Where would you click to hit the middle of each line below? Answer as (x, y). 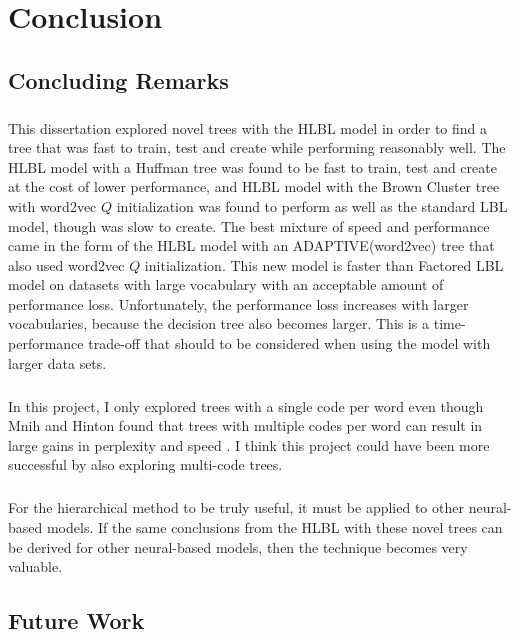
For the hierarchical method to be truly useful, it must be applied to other (236, 507)
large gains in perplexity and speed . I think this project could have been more (249, 444)
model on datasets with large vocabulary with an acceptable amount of (226, 284)
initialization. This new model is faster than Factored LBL (324, 264)
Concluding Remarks (118, 79)
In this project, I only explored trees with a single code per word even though (246, 405)
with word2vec (52, 205)
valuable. (35, 566)
